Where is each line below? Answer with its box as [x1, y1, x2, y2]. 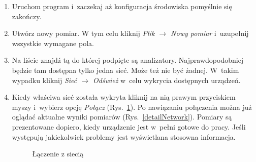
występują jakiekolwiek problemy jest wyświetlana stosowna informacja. [12, 131, 236, 142]
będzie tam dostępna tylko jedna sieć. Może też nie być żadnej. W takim [12, 64, 239, 75]
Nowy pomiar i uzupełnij [171, 28, 249, 38]
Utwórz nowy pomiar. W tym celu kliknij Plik [12, 28, 155, 38]
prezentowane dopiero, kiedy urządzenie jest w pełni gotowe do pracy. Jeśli [12, 121, 246, 132]
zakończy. [12, 11, 42, 21]
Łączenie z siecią [32, 148, 84, 159]
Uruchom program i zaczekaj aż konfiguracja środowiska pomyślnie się [12, 1, 232, 11]
